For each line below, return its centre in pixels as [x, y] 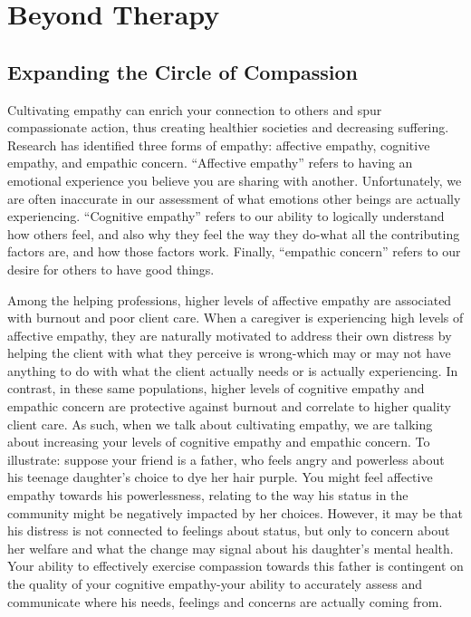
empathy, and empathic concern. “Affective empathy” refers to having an [210, 163]
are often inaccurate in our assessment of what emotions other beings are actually [234, 198]
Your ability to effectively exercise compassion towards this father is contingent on [235, 566]
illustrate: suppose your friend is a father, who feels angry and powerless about [226, 459]
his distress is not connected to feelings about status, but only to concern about [229, 530]
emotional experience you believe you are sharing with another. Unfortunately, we [235, 180]
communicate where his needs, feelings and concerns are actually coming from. [225, 601]
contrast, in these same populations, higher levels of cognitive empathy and [216, 388]
